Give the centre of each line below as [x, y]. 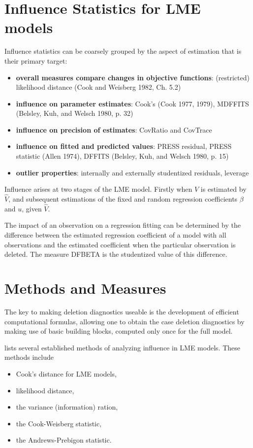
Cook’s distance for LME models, [66, 373]
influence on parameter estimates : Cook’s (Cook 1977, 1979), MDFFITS [132, 103]
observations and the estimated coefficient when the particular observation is [120, 244]
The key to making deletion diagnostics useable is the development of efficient [122, 311]
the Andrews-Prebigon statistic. [64, 440]
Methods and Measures [85, 288]
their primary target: [36, 60]
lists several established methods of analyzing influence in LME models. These [122, 347]
